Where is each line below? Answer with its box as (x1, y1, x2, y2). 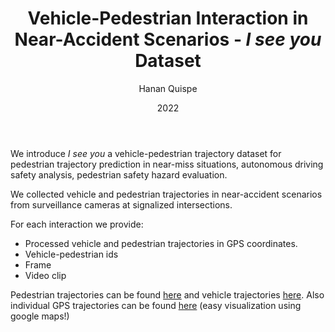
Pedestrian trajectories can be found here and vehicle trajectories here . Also (10, 288, 325, 301)
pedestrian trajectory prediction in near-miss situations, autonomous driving (10, 158, 324, 170)
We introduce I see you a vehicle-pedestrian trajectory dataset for (10, 147, 282, 159)
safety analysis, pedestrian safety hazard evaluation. (10, 168, 228, 181)
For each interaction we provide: (10, 218, 144, 230)
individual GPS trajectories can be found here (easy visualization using (10, 299, 302, 311)
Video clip (24, 269, 67, 281)
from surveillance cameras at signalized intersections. (10, 198, 233, 211)
